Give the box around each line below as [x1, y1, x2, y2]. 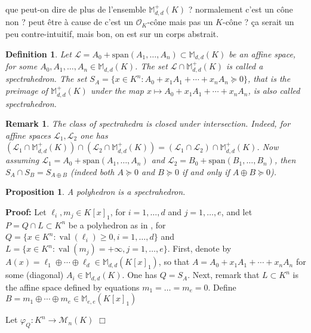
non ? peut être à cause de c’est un [5, 16, 134, 28]
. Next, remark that [187, 268, 260, 281]
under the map [90, 84, 144, 97]
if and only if [181, 165, 230, 178]
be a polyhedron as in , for [68, 218, 166, 231]
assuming [5, 154, 39, 166]
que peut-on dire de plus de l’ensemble [5, 3, 146, 15]
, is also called [248, 84, 300, 97]
